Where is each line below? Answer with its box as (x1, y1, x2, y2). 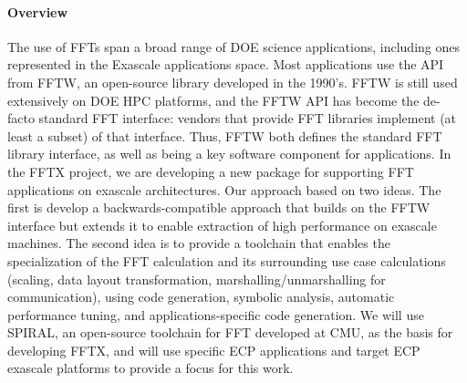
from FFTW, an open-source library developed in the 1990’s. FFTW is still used (7, 72, 458, 91)
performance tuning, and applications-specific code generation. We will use (7, 305, 424, 324)
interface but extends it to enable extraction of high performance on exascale (7, 215, 437, 234)
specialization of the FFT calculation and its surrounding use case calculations (7, 251, 446, 270)
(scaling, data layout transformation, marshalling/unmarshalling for (7, 269, 386, 288)
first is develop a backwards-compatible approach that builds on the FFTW (7, 198, 431, 217)
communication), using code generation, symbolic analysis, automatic (7, 287, 395, 306)
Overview (7, 2, 68, 21)
